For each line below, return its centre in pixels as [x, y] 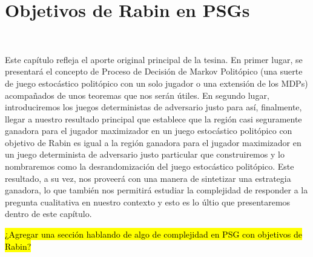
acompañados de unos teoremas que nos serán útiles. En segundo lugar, [137, 95]
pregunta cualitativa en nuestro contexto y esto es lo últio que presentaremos [148, 202]
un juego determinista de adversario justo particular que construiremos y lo [145, 154]
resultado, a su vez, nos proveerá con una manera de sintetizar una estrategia [148, 178]
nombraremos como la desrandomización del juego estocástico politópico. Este [150, 166]
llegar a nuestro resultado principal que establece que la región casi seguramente [153, 118]
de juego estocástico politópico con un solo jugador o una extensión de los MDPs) [156, 83]
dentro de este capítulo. [48, 214]
